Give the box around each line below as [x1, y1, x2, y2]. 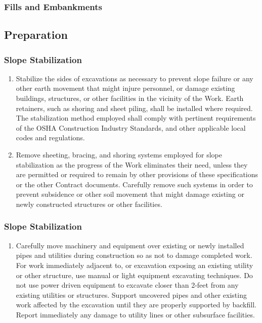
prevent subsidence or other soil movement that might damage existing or [16, 189, 244, 199]
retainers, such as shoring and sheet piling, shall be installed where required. [16, 102, 253, 113]
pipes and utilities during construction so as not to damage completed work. [16, 250, 252, 260]
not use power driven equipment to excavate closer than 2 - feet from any [16, 280, 239, 290]
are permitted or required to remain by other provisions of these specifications [16, 169, 258, 180]
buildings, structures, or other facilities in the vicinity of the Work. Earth [16, 93, 244, 103]
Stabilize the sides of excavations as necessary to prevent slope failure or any [16, 73, 253, 83]
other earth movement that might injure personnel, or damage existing [16, 83, 235, 93]
